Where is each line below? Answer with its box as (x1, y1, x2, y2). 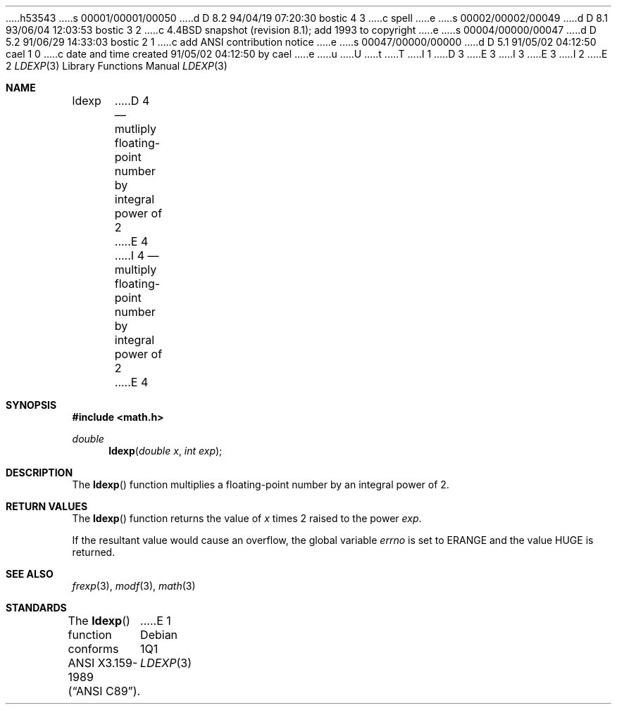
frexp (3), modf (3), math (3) (72, 580, 196, 592)
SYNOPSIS (6, 399, 57, 411)
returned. (72, 546, 116, 558)
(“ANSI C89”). (68, 684, 141, 698)
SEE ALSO (6, 568, 54, 580)
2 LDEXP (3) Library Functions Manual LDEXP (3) (6, 60, 228, 72)
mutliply (114, 122, 156, 136)
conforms (68, 642, 119, 656)
